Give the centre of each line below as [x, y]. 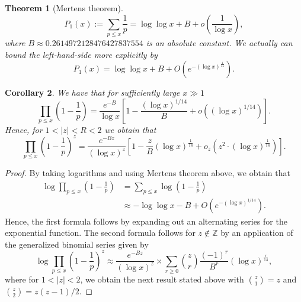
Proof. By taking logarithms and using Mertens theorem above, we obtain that [148, 173]
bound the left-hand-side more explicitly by [81, 54]
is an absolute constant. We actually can [219, 42]
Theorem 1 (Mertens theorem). [64, 8]
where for [22, 279]
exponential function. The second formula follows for [100, 233]
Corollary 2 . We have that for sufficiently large [92, 92]
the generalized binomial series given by [77, 244]
